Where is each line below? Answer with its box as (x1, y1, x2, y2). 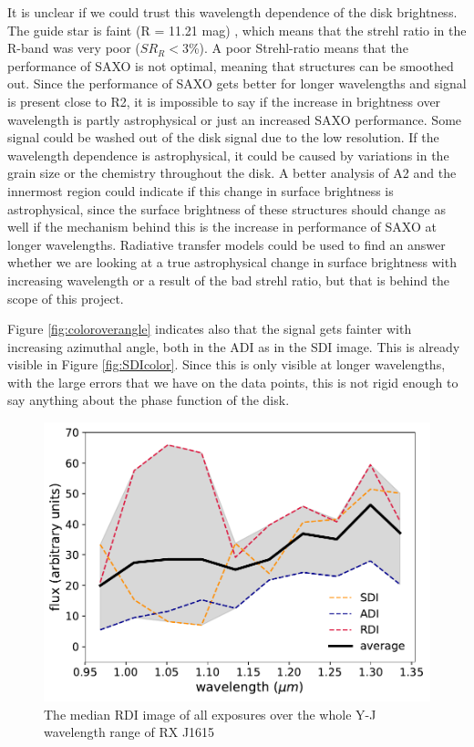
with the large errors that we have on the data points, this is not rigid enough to (7, 372, 459, 391)
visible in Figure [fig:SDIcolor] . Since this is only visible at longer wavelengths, (7, 355, 446, 374)
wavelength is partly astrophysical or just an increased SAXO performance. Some (7, 109, 462, 129)
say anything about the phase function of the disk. (7, 390, 290, 410)
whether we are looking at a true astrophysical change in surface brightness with (7, 253, 457, 272)
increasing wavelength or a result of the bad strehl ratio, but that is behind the (7, 270, 450, 289)
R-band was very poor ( (7, 38, 140, 57)
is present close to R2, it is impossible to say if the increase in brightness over (7, 91, 441, 110)
